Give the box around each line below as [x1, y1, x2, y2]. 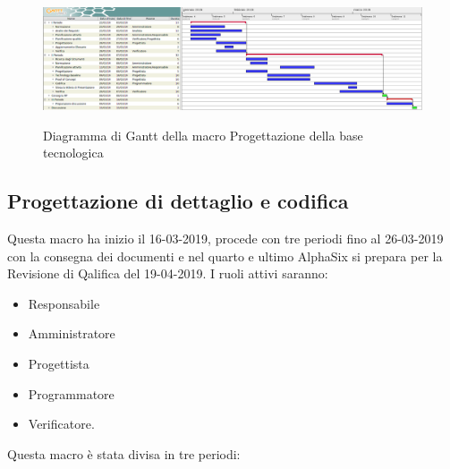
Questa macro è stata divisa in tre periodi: [7, 444, 241, 463]
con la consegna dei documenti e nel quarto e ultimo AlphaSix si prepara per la [7, 246, 443, 265]
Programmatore [28, 384, 115, 403]
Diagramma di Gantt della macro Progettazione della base [43, 125, 363, 144]
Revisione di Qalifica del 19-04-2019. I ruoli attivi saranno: [7, 264, 328, 283]
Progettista [28, 354, 89, 373]
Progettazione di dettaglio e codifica [7, 187, 349, 215]
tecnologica [43, 143, 104, 162]
